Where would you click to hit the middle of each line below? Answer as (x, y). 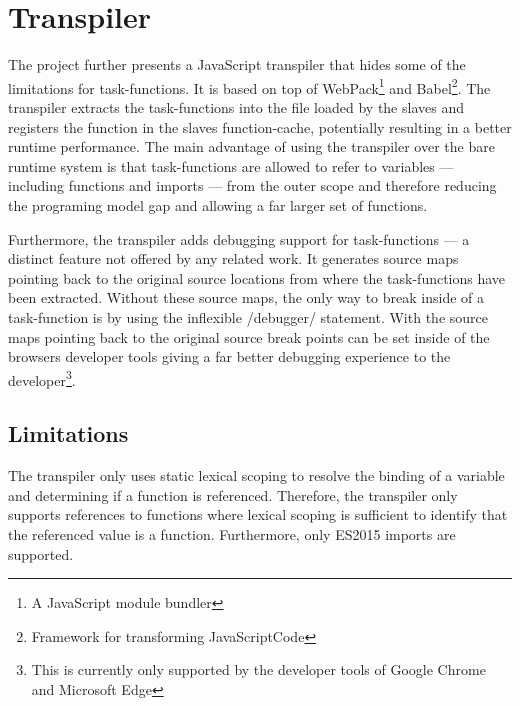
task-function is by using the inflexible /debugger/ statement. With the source (248, 316)
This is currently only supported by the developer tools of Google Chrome (258, 669)
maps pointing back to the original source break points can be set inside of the (249, 336)
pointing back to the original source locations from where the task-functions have (257, 277)
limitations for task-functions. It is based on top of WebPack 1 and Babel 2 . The (249, 86)
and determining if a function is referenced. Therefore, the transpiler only (233, 494)
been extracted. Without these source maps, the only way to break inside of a (246, 297)
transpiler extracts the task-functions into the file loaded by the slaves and (236, 106)
